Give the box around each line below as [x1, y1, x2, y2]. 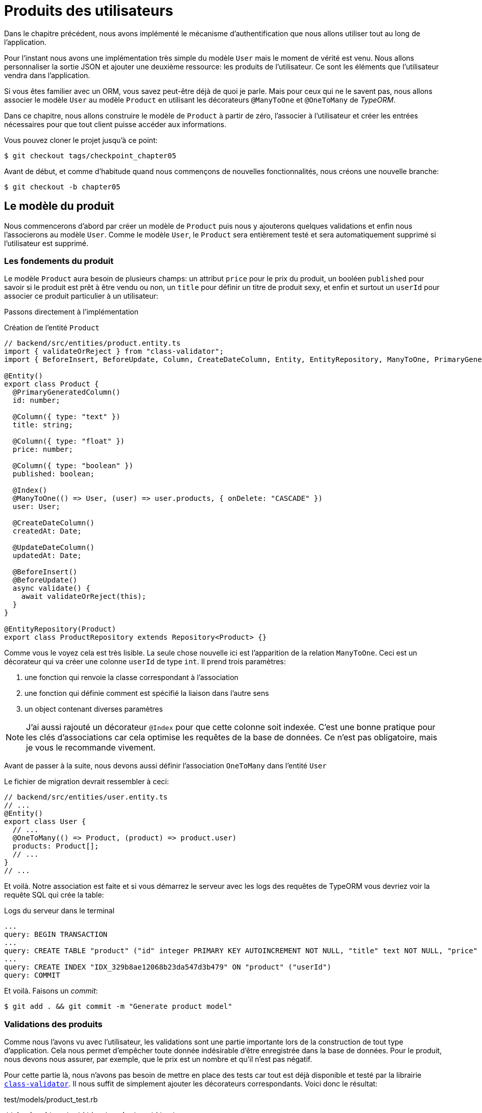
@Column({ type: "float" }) [12, 437, 125, 446]
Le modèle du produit [4, 200, 114, 213]
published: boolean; [12, 470, 95, 478]
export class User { [4, 817, 86, 826]
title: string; [12, 421, 73, 429]
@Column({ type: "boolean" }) [12, 462, 133, 470]
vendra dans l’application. [4, 70, 90, 80]
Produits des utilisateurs [4, 2, 174, 19]
